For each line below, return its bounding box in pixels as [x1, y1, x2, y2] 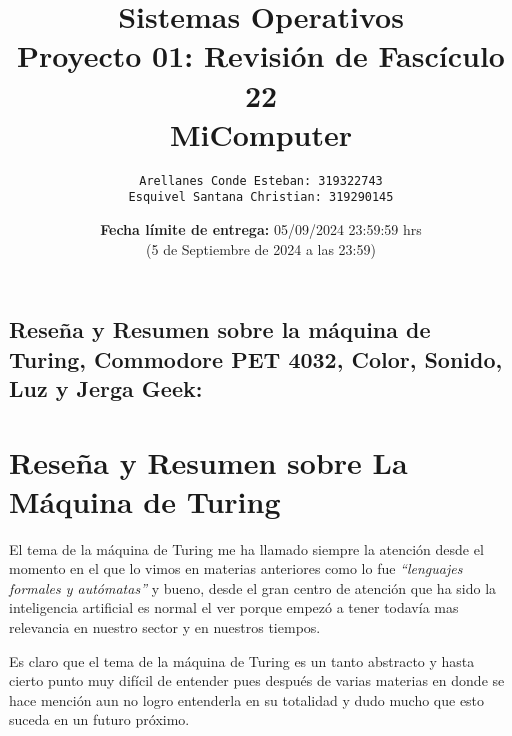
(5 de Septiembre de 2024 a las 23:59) [146, 238, 376, 259]
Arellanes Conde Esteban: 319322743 [139, 173, 383, 188]
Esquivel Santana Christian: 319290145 [128, 190, 394, 205]
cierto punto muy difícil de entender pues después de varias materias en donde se [9, 670, 505, 691]
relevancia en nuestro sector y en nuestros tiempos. [9, 617, 321, 638]
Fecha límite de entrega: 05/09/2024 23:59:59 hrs [100, 219, 422, 239]
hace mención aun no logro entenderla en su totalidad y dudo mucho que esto [9, 689, 485, 710]
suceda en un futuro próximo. [9, 709, 190, 730]
